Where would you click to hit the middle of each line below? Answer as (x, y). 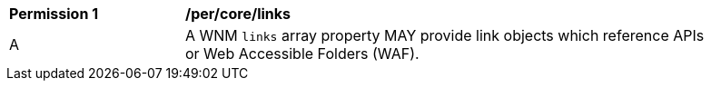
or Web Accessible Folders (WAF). (302, 54)
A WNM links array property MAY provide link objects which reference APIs (445, 35)
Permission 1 (54, 14)
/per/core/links (238, 14)
